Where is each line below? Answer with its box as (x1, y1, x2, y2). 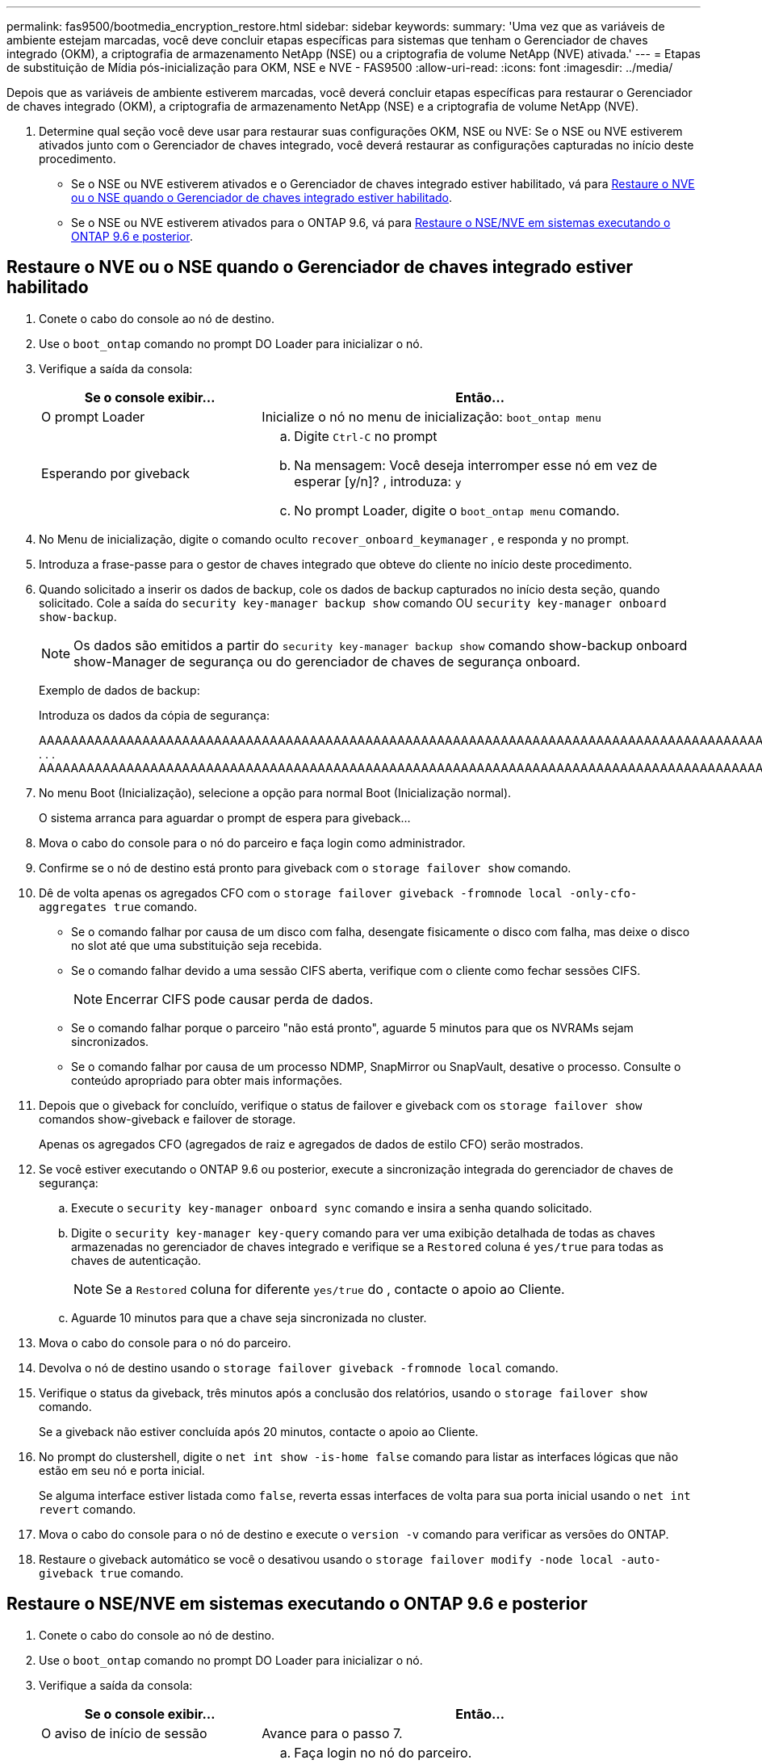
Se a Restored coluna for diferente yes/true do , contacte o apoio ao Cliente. (106, 1280, 565, 1297)
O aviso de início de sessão (41, 1724, 207, 1741)
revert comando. (39, 1501, 136, 1516)
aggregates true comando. (39, 899, 198, 913)
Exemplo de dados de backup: (39, 682, 200, 697)
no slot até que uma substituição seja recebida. (71, 938, 322, 952)
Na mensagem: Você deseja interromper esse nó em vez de (294, 456, 658, 473)
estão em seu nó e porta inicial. (39, 1463, 205, 1477)
